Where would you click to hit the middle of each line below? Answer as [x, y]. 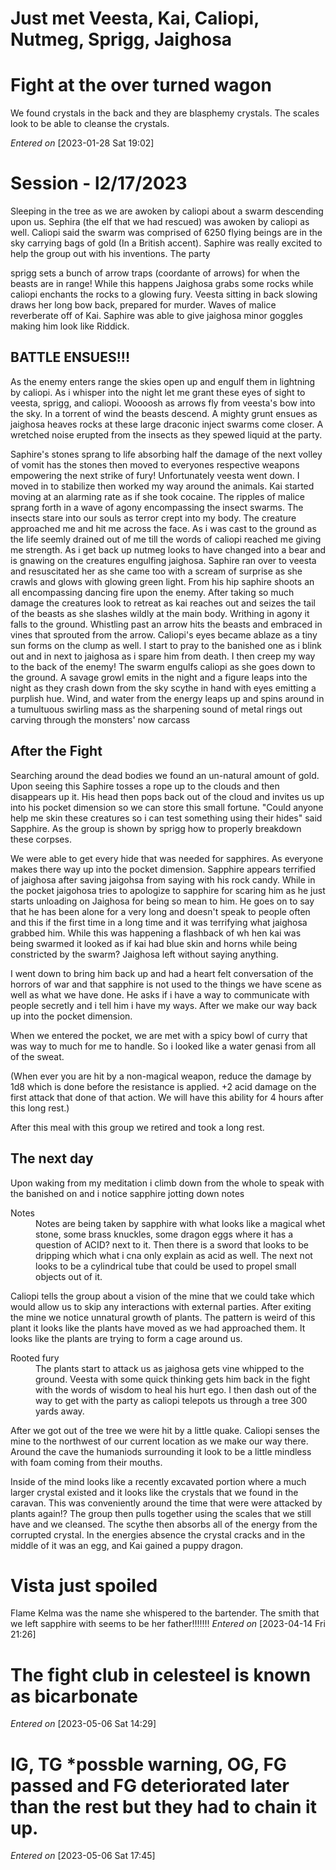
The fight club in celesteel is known [161, 1674]
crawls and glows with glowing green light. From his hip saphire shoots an [162, 581]
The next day [52, 1158]
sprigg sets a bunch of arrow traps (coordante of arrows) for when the [155, 273]
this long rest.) [40, 1108]
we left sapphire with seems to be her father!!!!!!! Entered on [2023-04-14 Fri [168, 1624]
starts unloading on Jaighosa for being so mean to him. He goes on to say [162, 901]
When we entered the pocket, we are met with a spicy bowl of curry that [159, 1035]
